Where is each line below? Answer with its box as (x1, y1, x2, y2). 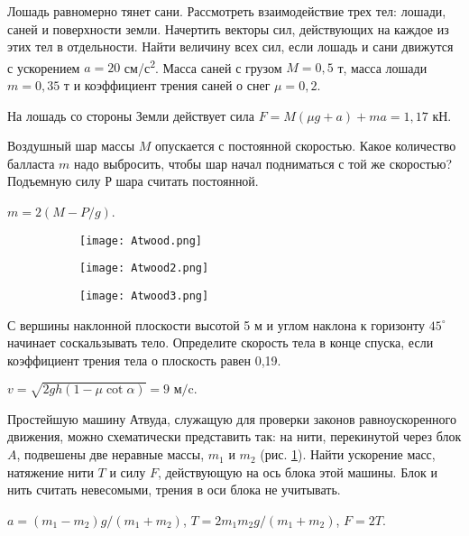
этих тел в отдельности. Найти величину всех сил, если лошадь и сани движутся (7, 37, 454, 56)
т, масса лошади (337, 58, 428, 77)
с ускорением (7, 58, 80, 77)
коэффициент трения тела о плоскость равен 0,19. (7, 350, 281, 369)
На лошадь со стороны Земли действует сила (7, 106, 254, 125)
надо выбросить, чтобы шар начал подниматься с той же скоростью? (73, 153, 453, 172)
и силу (109, 462, 146, 481)
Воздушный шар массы (7, 136, 135, 155)
